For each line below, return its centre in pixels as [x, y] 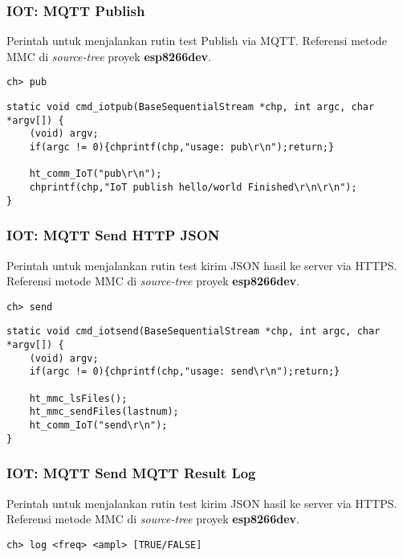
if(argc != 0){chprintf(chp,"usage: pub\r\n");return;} [182, 147]
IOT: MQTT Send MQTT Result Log [131, 473]
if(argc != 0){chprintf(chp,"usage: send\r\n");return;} [185, 372]
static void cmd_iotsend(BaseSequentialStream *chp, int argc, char [193, 332]
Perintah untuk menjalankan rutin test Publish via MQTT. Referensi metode [197, 41]
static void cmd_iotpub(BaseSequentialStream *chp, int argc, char [191, 107]
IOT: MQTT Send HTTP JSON [113, 235]
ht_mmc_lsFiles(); [78, 398]
